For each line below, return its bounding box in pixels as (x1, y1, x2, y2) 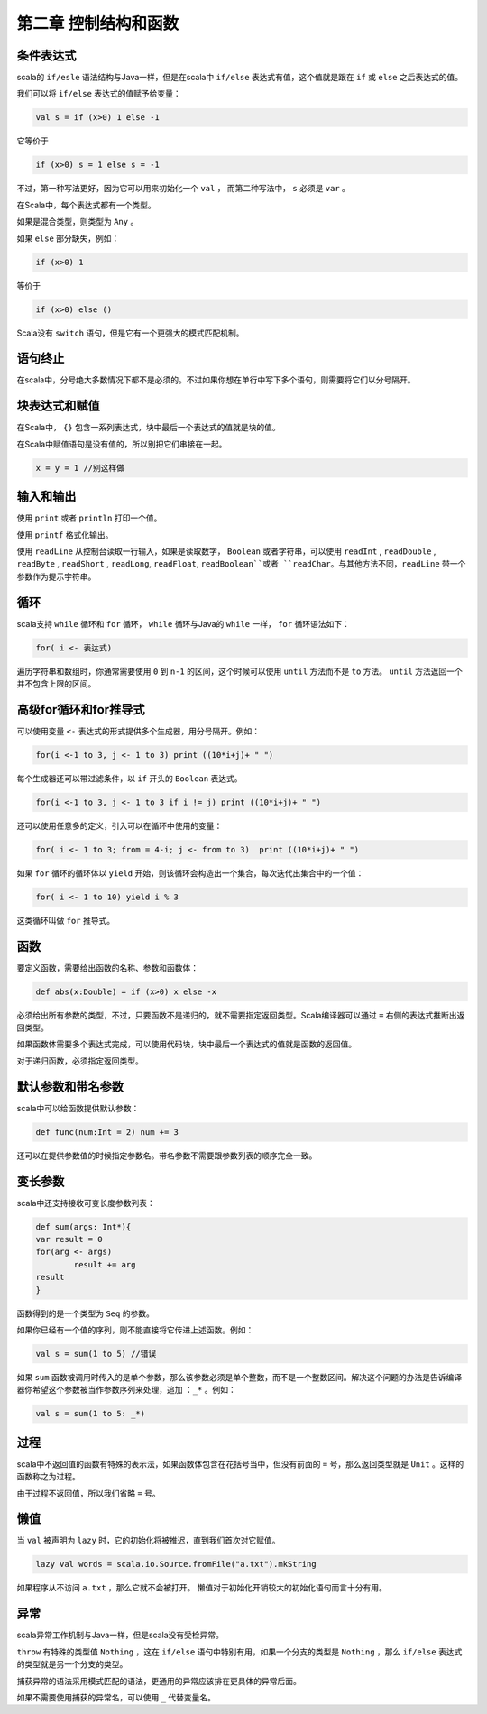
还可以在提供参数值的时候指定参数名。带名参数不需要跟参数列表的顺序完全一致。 (16, 1150, 317, 1161)
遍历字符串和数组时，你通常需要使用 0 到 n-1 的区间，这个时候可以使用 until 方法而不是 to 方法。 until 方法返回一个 (16, 666, 464, 677)
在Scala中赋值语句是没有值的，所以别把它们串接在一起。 (16, 438, 227, 449)
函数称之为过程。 (16, 1471, 80, 1482)
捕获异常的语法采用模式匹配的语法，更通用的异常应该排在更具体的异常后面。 (16, 1675, 301, 1686)
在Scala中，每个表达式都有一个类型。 (16, 199, 157, 210)
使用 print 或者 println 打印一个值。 (16, 512, 162, 523)
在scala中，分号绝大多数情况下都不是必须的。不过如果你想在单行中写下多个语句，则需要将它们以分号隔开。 (16, 374, 416, 385)
